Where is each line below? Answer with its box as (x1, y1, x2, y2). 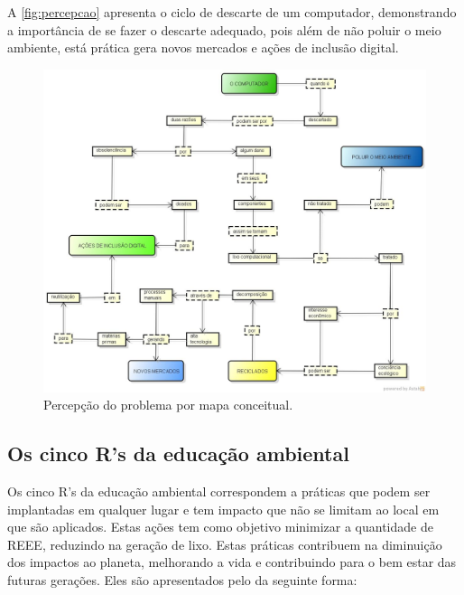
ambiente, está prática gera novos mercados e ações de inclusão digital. (7, 38, 399, 57)
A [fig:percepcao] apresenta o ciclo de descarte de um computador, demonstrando (7, 3, 457, 21)
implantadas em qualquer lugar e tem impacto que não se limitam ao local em (7, 499, 440, 518)
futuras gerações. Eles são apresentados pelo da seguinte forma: (7, 571, 357, 590)
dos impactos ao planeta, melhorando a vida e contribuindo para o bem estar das (7, 552, 457, 571)
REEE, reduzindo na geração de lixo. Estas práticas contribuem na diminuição (7, 534, 442, 553)
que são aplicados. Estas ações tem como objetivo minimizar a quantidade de (7, 517, 433, 536)
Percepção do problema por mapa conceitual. (43, 395, 293, 414)
